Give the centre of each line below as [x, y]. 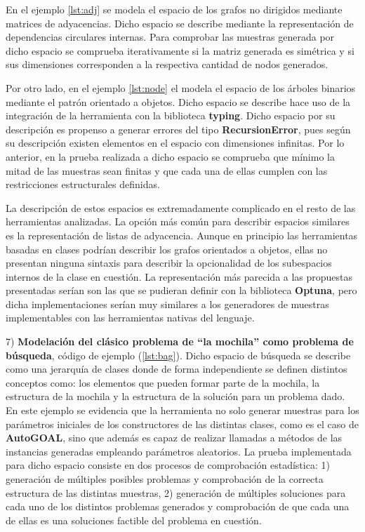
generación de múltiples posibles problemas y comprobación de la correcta [165, 479]
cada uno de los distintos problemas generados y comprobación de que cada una [178, 506]
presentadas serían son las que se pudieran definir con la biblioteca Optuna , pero [181, 290]
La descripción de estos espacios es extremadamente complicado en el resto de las [181, 207]
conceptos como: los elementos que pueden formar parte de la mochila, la [163, 382]
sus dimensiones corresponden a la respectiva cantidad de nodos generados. [167, 64]
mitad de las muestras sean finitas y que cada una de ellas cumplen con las [167, 170]
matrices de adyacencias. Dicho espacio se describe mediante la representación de [180, 23]
